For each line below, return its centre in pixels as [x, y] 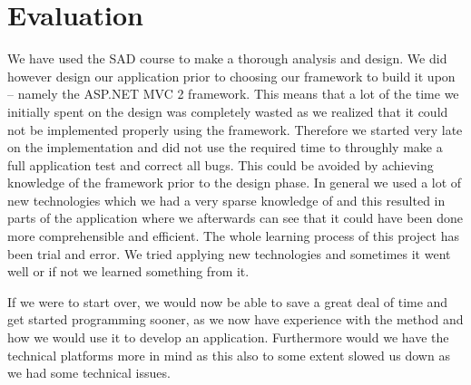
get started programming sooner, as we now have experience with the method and [235, 319]
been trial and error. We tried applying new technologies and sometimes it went [229, 253]
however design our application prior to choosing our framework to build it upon [231, 76]
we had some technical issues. [89, 373]
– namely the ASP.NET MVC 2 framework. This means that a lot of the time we [233, 94]
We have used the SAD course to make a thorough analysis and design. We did [227, 58]
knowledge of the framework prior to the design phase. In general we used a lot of [235, 183]
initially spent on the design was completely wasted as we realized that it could [228, 111]
